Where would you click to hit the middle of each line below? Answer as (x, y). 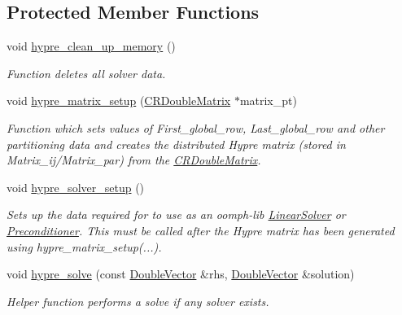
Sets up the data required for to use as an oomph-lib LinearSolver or (176, 214)
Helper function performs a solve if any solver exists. (138, 301)
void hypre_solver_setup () (76, 187)
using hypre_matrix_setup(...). (84, 246)
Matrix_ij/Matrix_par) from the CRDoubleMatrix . (134, 160)
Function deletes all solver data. (86, 73)
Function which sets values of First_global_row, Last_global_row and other (196, 127)
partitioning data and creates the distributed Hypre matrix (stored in (176, 144)
